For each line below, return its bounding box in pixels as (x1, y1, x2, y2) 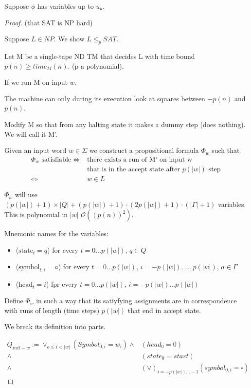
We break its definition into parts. (4, 321, 106, 332)
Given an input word (4, 145, 67, 155)
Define (4, 296, 23, 306)
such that (212, 145, 240, 155)
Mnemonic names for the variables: (4, 228, 108, 239)
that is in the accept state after (87, 166, 180, 173)
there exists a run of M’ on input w (87, 156, 192, 163)
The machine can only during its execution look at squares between (4, 93, 205, 103)
